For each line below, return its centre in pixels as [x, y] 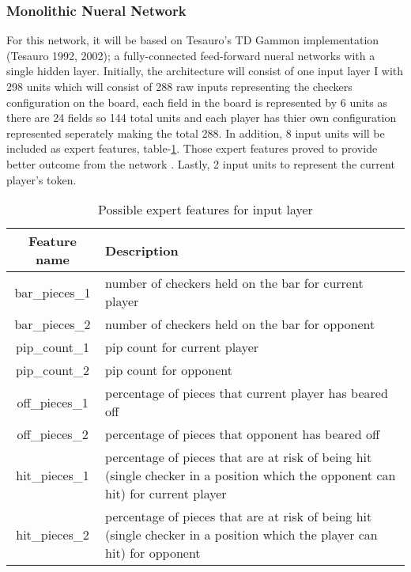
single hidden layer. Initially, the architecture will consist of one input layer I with [205, 71]
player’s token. [41, 179]
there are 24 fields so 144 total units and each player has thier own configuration [202, 117]
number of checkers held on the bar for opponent [240, 324]
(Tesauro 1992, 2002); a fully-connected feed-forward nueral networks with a [191, 55]
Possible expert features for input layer [205, 210]
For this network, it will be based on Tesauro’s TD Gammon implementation [193, 40]
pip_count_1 [53, 347]
